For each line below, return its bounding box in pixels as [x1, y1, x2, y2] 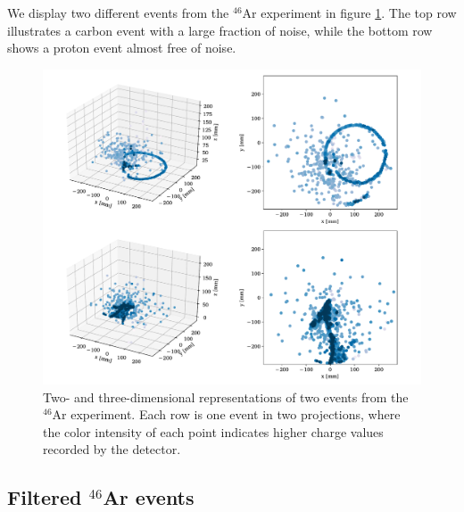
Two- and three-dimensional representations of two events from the [43, 387, 409, 406]
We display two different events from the [7, 4, 229, 21]
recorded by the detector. [43, 440, 181, 458]
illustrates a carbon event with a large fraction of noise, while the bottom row [7, 21, 433, 39]
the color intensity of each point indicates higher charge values [43, 422, 384, 441]
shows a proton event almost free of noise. [7, 38, 236, 57]
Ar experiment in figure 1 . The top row [242, 4, 457, 21]
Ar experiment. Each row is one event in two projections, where [52, 405, 401, 424]
